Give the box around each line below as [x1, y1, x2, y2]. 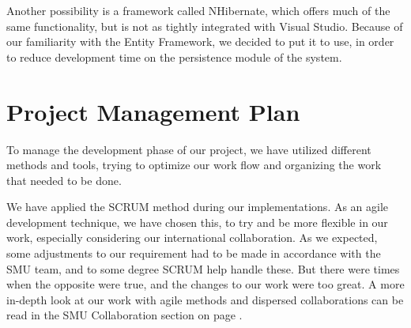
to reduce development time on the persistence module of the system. [6, 48, 342, 65]
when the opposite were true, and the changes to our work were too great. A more [6, 276, 405, 292]
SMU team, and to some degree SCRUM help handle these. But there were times [6, 260, 400, 277]
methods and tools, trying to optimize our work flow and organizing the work [6, 156, 382, 173]
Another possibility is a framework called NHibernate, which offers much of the [6, 2, 390, 18]
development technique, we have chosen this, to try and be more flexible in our [6, 213, 388, 230]
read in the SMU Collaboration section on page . [6, 307, 243, 323]
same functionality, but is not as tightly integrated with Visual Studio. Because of [6, 17, 403, 34]
